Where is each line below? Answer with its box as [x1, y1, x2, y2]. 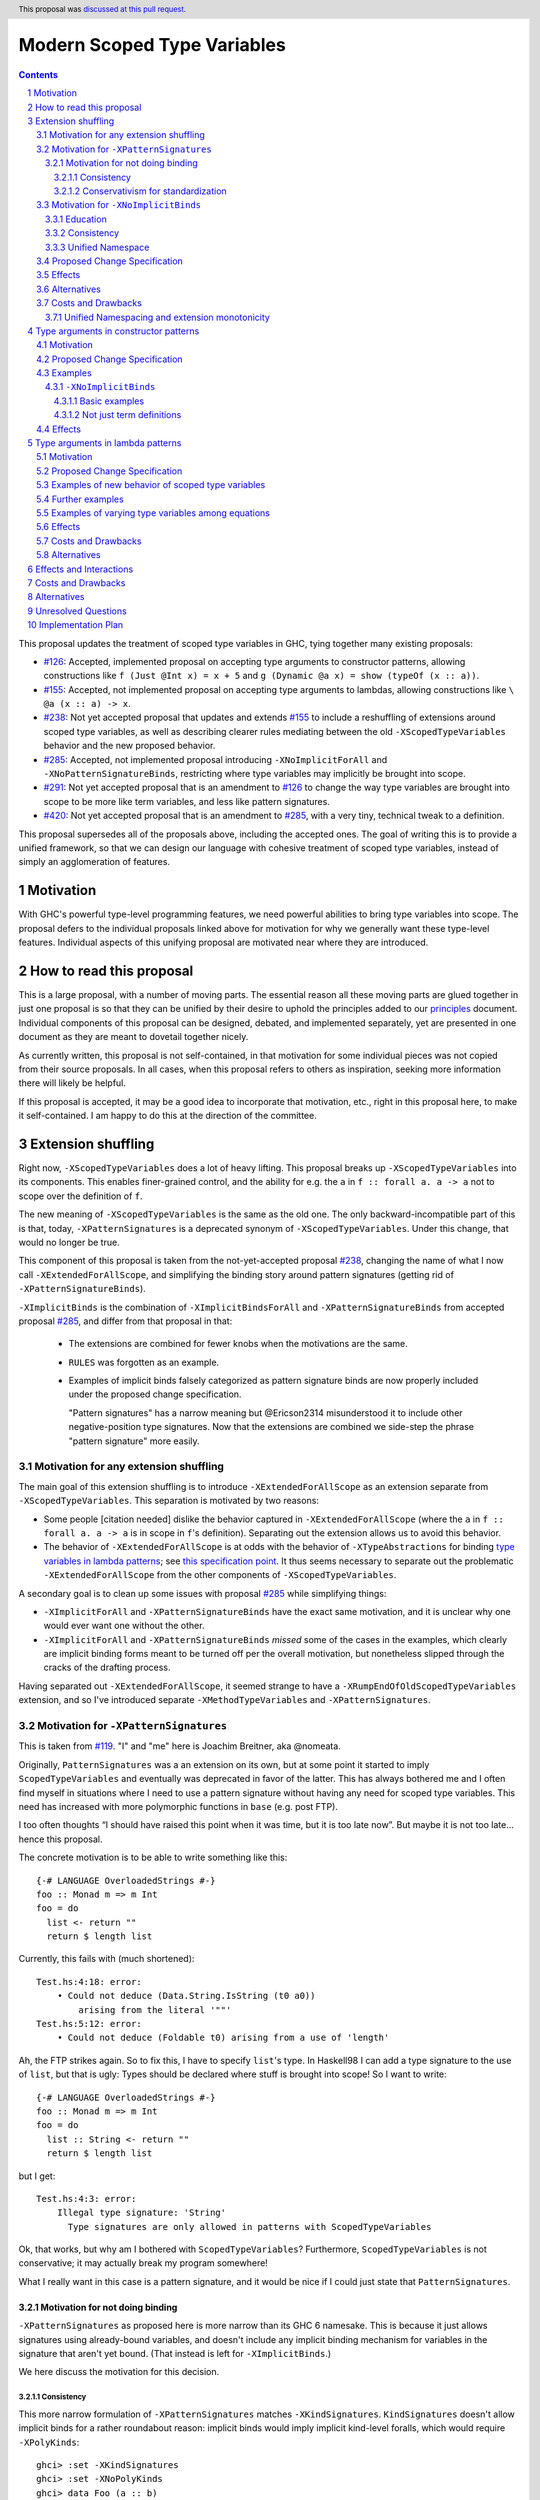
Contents [18, 68, 59, 80]
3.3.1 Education [45, 213, 107, 225]
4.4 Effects [36, 423, 82, 435]
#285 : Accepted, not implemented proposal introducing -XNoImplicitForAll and [43, 753, 388, 765]
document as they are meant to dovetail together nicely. [18, 1031, 249, 1043]
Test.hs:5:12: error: [36, 2018, 142, 2030]
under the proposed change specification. [68, 1388, 242, 1400]
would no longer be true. [18, 1236, 120, 1248]
